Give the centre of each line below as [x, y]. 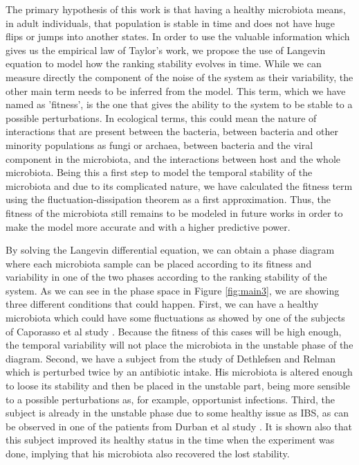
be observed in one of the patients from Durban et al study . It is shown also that [179, 426]
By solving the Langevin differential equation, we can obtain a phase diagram [170, 250]
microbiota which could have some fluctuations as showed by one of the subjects [175, 318]
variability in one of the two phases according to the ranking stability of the [166, 277]
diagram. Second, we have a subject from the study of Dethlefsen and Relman [171, 358]
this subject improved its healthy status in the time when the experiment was [170, 440]
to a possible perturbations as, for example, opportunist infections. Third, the [170, 399]
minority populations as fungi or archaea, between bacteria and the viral [159, 144]
